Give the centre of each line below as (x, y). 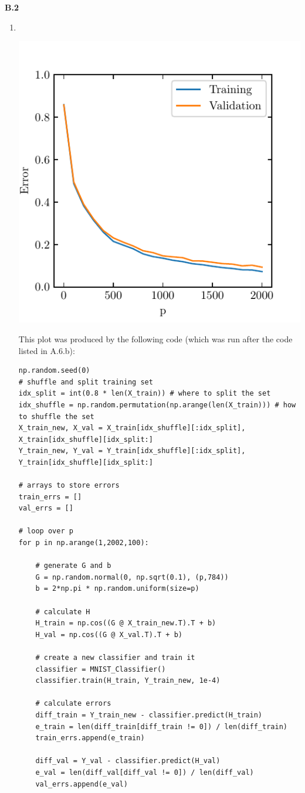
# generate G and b (73, 566)
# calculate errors (73, 704)
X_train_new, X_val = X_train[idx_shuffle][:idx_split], (132, 428)
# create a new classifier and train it (115, 658)
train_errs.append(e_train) (90, 738)
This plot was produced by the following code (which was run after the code (155, 338)
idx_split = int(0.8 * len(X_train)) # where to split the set (145, 394)
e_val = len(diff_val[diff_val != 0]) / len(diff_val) (145, 772)
